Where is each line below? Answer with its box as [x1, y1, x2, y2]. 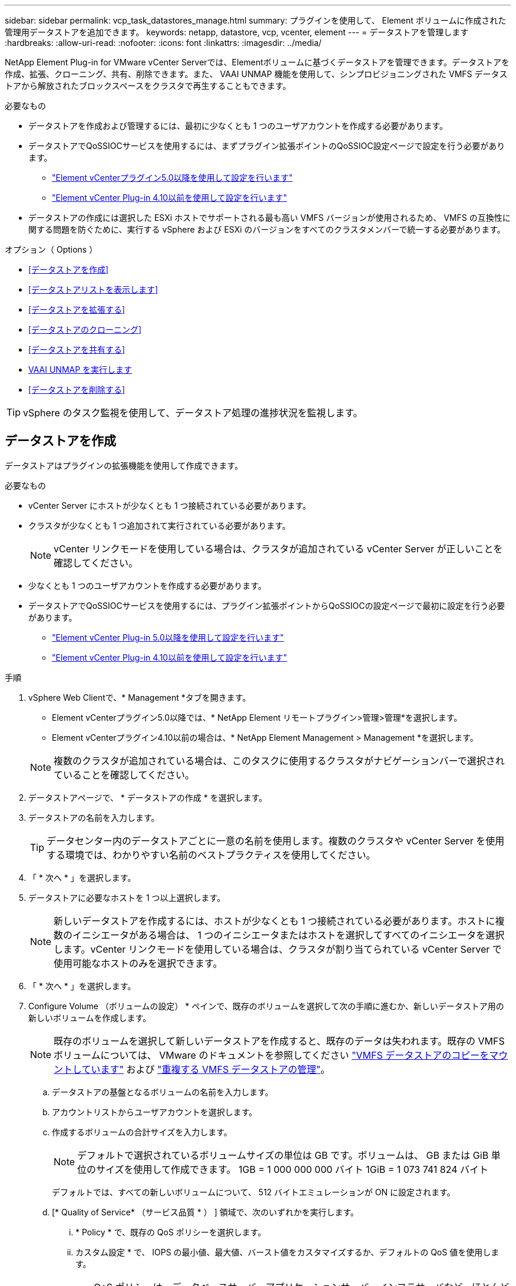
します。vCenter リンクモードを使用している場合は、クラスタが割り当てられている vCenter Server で [54, 943, 502, 955]
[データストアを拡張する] [28, 304, 125, 314]
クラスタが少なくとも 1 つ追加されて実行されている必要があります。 [28, 520, 291, 531]
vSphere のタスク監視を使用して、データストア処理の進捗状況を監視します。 [23, 407, 363, 419]
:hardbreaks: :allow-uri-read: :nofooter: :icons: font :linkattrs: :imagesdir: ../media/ [5, 38, 322, 48]
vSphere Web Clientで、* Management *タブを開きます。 [28, 692, 251, 702]
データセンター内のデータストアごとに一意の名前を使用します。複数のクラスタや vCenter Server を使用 [47, 834, 505, 847]
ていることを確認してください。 [54, 768, 195, 781]
